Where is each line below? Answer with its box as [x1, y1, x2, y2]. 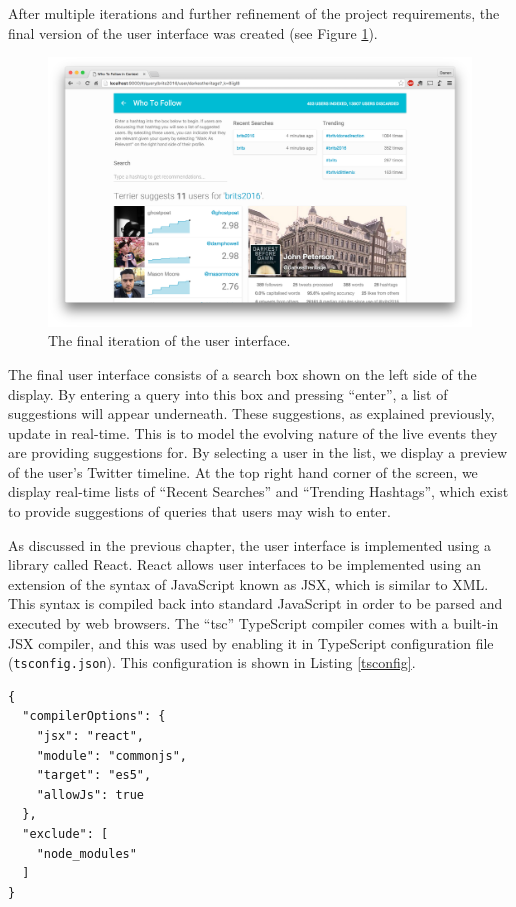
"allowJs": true [36, 787, 145, 802]
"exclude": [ [22, 827, 109, 842]
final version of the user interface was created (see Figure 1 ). [8, 22, 378, 43]
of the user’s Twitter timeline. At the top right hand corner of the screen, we [8, 461, 478, 482]
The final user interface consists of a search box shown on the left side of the [8, 363, 477, 384]
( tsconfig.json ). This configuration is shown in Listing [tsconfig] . [8, 652, 416, 673]
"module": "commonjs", [36, 748, 187, 763]
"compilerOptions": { [22, 709, 166, 724]
